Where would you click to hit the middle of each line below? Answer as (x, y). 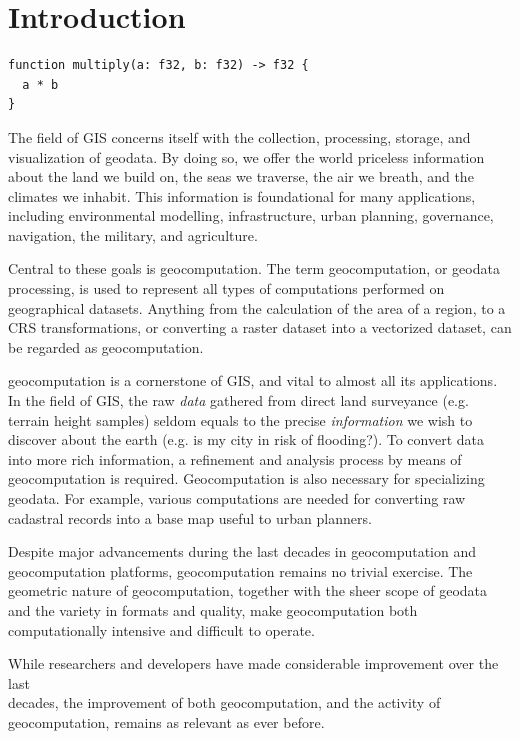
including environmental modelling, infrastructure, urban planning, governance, (251, 215)
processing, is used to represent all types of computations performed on (226, 288)
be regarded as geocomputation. (106, 346)
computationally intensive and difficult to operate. (161, 629)
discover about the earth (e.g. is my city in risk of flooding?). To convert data (246, 439)
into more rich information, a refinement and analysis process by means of (235, 458)
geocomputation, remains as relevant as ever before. (166, 721)
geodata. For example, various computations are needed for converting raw (237, 498)
